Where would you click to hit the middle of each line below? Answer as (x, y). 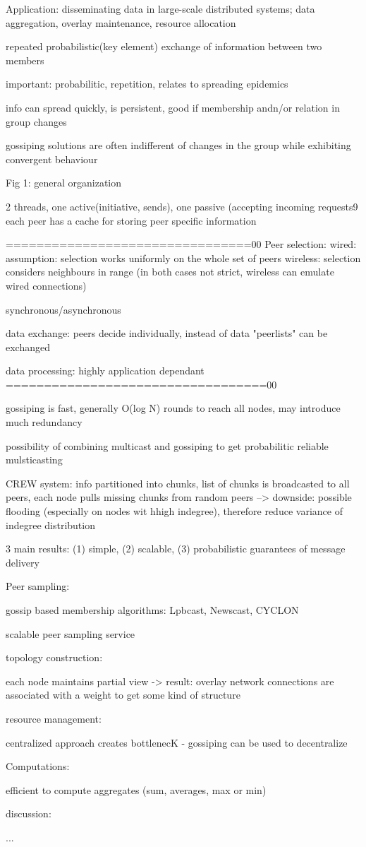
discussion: (29, 813)
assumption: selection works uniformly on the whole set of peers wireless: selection (183, 257)
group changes (36, 121)
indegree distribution (50, 525)
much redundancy (44, 422)
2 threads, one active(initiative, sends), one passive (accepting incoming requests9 (182, 206)
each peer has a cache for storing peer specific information (131, 220)
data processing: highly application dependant (105, 371)
